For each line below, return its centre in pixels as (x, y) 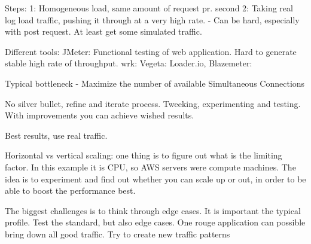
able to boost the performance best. (70, 190)
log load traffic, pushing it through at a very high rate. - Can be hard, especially (152, 19)
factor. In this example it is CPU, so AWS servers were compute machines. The (150, 167)
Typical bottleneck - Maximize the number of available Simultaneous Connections (155, 83)
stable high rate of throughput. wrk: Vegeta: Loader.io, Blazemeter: (129, 63)
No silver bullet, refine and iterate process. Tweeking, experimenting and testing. (153, 103)
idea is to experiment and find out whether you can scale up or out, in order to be (155, 179)
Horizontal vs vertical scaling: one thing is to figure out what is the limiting (144, 155)
